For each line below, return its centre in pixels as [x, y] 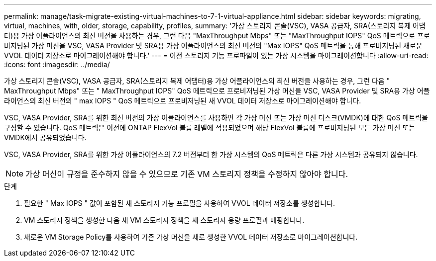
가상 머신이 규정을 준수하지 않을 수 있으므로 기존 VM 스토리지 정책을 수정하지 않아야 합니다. [187, 174]
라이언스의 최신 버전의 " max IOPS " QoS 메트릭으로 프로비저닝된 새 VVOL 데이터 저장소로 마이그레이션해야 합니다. [183, 101]
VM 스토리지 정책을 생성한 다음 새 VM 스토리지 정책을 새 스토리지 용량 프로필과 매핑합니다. [164, 220]
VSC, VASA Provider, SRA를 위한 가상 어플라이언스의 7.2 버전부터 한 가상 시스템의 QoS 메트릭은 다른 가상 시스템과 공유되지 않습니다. [211, 154]
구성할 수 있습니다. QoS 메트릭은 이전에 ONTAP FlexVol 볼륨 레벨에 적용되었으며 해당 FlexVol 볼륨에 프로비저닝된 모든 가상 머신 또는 [210, 128]
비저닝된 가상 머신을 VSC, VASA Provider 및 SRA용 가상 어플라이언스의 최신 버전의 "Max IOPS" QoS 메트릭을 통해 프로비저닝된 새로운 [213, 45]
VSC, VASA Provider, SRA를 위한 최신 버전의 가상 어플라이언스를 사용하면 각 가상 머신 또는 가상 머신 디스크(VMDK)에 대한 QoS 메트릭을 [216, 118]
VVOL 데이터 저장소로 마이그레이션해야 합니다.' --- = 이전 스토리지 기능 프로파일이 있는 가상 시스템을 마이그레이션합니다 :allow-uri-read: [216, 55]
